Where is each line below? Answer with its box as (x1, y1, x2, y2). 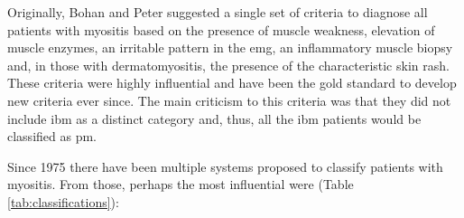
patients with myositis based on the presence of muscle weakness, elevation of (7, 20, 435, 39)
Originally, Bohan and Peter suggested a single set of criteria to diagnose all (7, 3, 428, 21)
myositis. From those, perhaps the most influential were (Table (7, 175, 354, 194)
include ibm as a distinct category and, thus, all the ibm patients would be (7, 109, 422, 128)
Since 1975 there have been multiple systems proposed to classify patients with (7, 156, 443, 175)
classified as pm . (7, 127, 97, 146)
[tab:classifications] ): (7, 192, 119, 211)
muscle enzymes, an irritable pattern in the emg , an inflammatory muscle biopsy (7, 38, 453, 57)
